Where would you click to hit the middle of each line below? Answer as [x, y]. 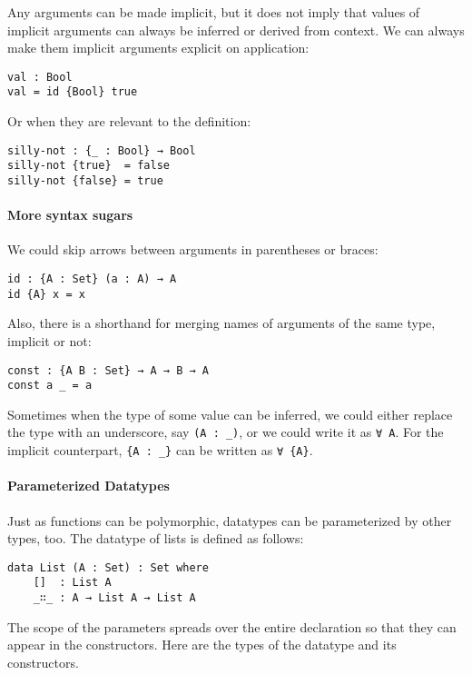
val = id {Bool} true [73, 92]
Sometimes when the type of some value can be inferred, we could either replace [230, 414]
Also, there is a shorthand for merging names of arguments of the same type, [221, 323]
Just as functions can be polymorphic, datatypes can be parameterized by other [230, 520]
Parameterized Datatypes [88, 486]
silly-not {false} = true [85, 181]
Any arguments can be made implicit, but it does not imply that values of [214, 12]
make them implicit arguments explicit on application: [158, 48]
